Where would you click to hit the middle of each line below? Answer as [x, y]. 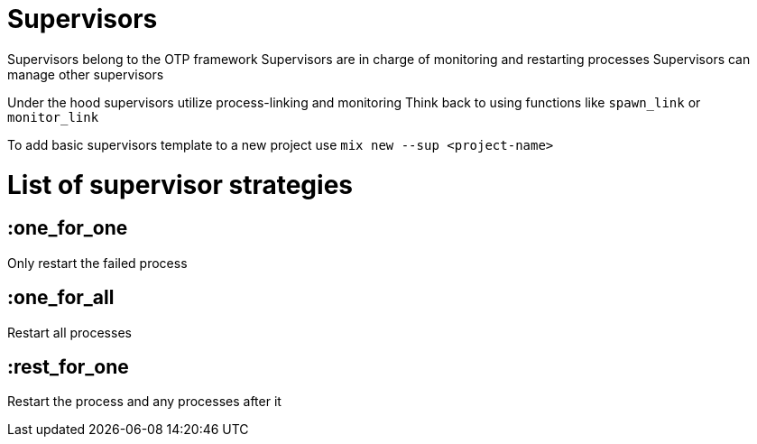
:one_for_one [68, 228]
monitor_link [53, 117]
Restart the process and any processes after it [144, 402]
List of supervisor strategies [180, 185]
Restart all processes [69, 332]
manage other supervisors [86, 74]
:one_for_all [61, 298]
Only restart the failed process [97, 263]
